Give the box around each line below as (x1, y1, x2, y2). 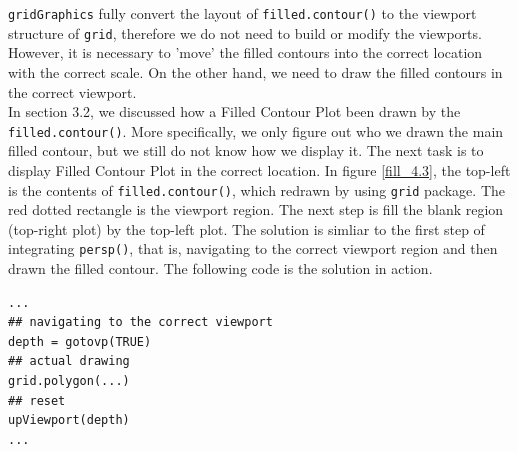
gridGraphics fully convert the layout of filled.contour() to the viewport (8, 3, 477, 23)
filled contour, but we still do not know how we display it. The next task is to (8, 140, 484, 161)
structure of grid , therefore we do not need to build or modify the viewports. (8, 22, 482, 43)
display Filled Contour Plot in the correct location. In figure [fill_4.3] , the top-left (8, 159, 511, 180)
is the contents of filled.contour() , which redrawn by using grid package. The (8, 179, 505, 200)
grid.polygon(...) (8, 374, 130, 388)
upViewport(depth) (8, 413, 130, 428)
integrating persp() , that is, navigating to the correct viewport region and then (8, 238, 498, 259)
